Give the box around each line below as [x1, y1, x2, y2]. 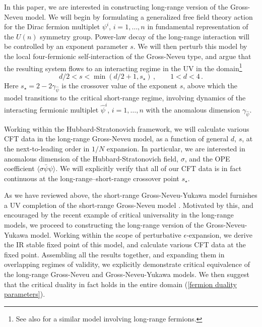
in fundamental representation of [147, 21, 248, 32]
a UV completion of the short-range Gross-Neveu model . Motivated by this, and [4, 199, 253, 210]
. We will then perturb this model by [133, 41, 247, 51]
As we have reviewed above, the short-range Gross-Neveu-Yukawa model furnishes [4, 190, 257, 200]
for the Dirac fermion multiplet [4, 21, 100, 32]
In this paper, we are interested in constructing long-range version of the [4, 2, 228, 12]
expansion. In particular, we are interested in [106, 143, 245, 153]
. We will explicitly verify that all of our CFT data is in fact [55, 163, 242, 174]
